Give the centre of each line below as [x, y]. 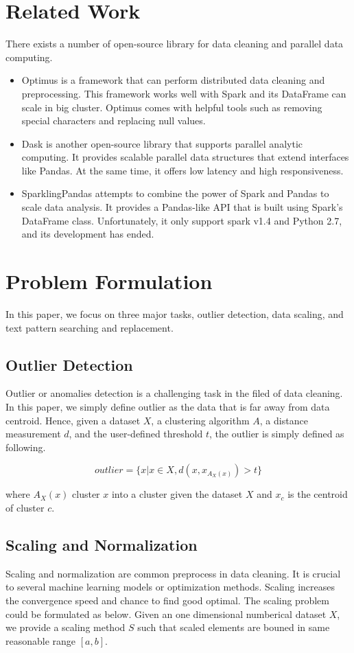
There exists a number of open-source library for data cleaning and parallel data [175, 44]
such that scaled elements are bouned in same [234, 627]
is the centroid [318, 494]
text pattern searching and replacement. [90, 327]
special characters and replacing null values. [114, 121]
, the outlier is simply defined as [276, 434]
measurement [33, 434]
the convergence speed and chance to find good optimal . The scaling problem [167, 600]
